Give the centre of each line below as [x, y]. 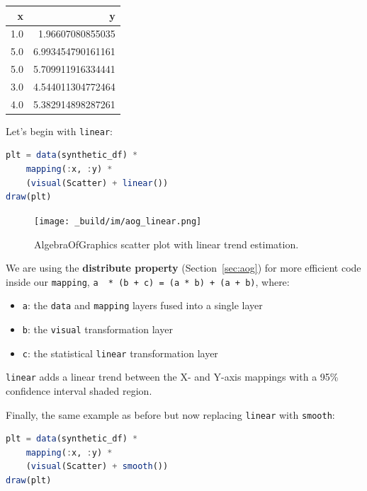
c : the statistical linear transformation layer [120, 353]
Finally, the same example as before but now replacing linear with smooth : [170, 414]
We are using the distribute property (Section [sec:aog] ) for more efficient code [183, 268]
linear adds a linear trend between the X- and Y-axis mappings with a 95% [172, 377]
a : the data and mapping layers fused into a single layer [142, 305]
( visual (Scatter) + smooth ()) [97, 467]
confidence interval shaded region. [79, 390]
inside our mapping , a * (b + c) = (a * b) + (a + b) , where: [148, 281]
